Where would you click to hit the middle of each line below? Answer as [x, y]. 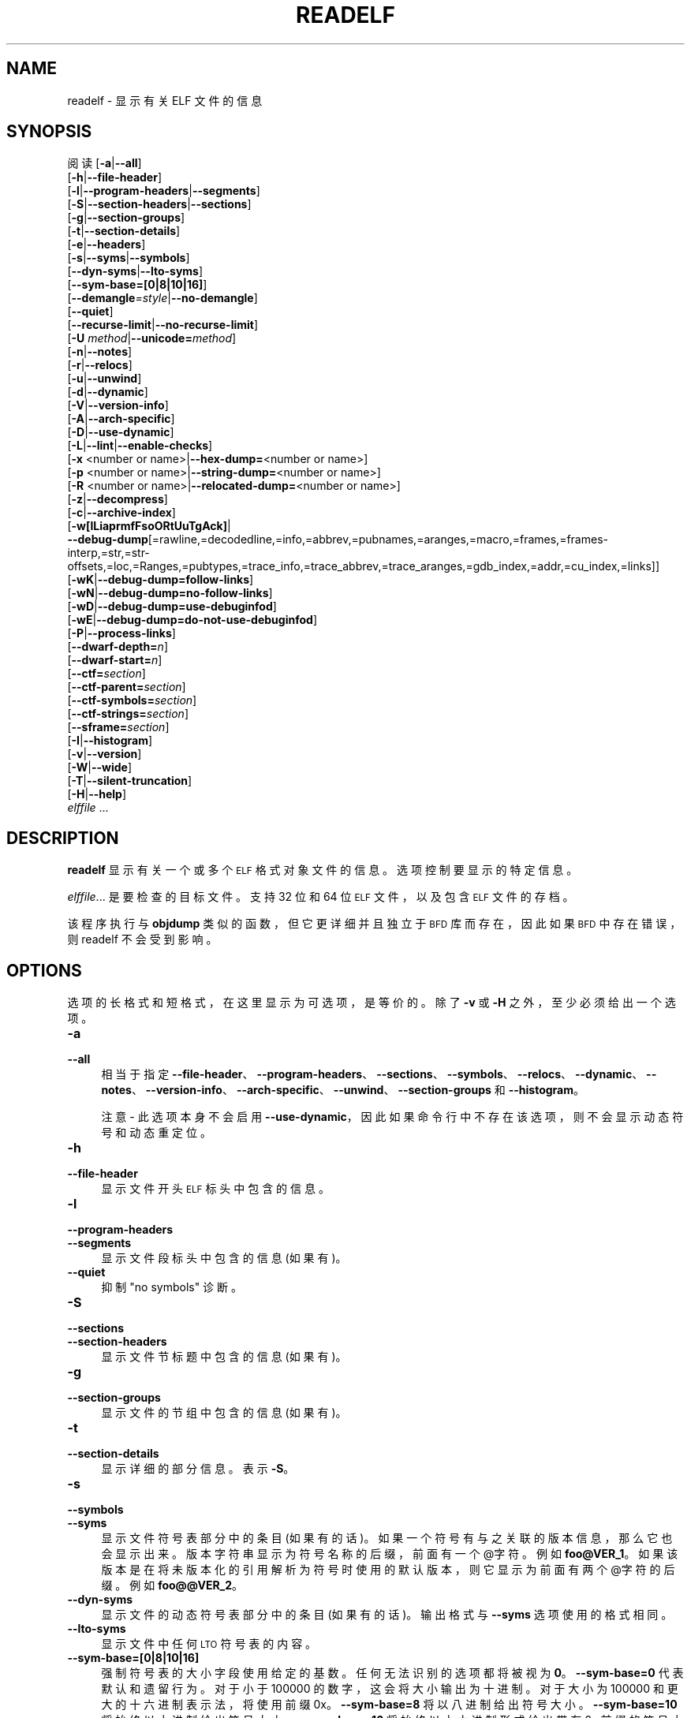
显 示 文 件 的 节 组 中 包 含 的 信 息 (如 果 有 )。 [224, 1413]
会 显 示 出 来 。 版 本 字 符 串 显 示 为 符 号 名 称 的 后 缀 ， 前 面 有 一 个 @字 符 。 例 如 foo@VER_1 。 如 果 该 [390, 1554]
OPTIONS [44, 970]
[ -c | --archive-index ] [121, 513]
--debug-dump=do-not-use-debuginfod [205, 620]
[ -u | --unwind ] [105, 379]
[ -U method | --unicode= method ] [152, 338]
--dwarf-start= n [115, 660]
